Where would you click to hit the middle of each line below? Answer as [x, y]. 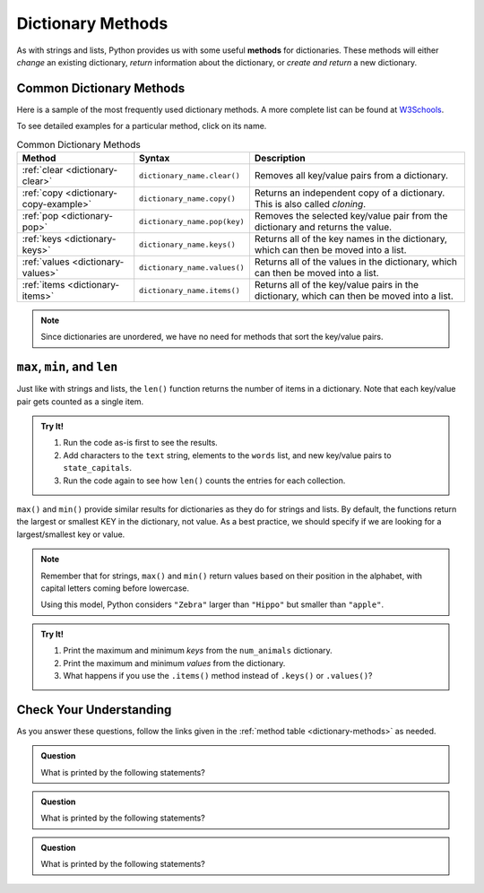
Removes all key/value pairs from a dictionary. [351, 175]
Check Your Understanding [94, 710]
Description [280, 158]
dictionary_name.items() [190, 290]
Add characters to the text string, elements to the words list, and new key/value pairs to [227, 455]
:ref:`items [43, 285]
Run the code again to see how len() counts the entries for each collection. [204, 481]
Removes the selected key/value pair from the [351, 216]
